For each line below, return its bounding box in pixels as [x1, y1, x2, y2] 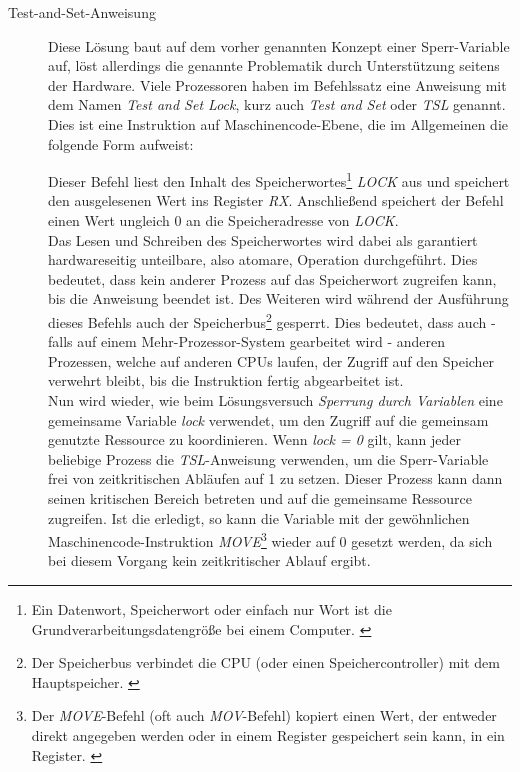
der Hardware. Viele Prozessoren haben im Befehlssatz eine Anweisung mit [48, 74, 507, 95]
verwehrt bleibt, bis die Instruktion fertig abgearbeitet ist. [48, 370, 404, 391]
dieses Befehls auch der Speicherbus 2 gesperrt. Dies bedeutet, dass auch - [48, 308, 496, 332]
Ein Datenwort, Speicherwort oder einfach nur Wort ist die [31, 599, 392, 619]
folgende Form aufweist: [48, 133, 194, 154]
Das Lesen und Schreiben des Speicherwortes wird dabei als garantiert [48, 229, 478, 250]
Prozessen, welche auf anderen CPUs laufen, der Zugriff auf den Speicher [48, 350, 495, 371]
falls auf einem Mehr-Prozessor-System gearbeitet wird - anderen [48, 331, 445, 352]
